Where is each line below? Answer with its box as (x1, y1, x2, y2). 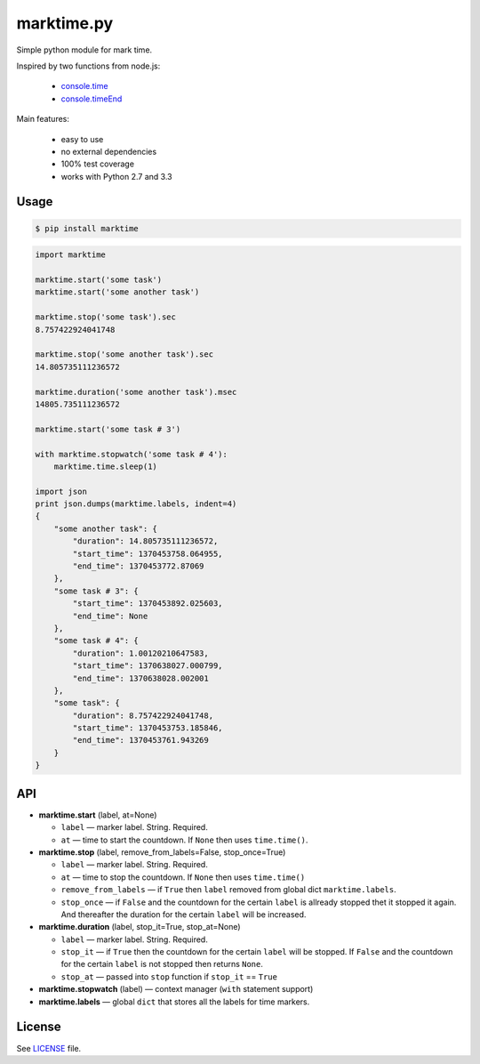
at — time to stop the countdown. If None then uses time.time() (60, 872, 306, 883)
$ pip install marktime (35, 223, 140, 233)
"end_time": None (72, 610, 148, 621)
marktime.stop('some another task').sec (35, 350, 213, 359)
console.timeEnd (60, 93, 123, 104)
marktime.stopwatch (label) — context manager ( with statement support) (38, 984, 314, 995)
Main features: (16, 114, 70, 125)
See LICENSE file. (16, 1043, 82, 1053)
